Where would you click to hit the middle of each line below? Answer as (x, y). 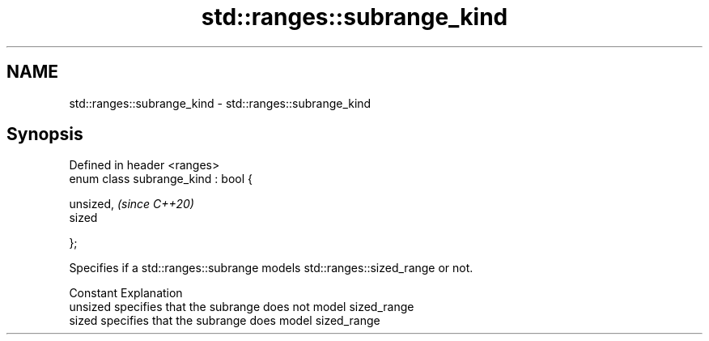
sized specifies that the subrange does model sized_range (225, 321)
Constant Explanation (126, 293)
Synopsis (45, 134)
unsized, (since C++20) (132, 204)
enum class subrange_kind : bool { (161, 179)
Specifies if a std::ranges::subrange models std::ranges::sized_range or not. (271, 268)
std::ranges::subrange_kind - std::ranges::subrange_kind (220, 103)
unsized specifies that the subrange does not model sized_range (242, 307)
